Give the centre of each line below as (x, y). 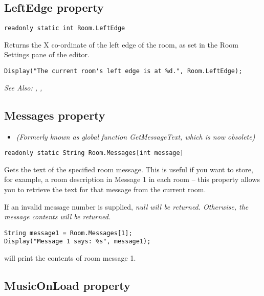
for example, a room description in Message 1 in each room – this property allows (132, 179)
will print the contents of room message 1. (70, 258)
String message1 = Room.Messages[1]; (68, 233)
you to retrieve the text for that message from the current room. (105, 189)
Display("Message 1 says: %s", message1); (78, 242)
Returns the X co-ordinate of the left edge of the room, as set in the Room (122, 44)
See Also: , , (23, 87)
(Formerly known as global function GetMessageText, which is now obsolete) (136, 136)
